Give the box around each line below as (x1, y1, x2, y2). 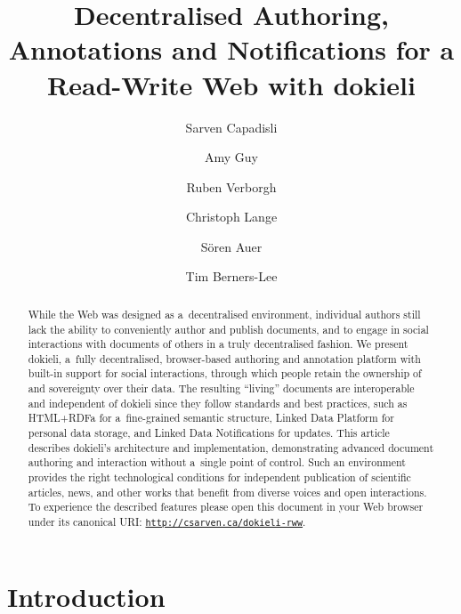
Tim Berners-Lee (185, 267, 278, 286)
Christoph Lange (185, 207, 278, 226)
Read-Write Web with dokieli (47, 66, 416, 102)
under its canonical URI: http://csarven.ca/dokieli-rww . (28, 514, 306, 529)
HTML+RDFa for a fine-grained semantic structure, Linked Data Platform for (28, 410, 394, 425)
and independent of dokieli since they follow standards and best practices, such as (28, 395, 408, 410)
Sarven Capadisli (185, 117, 278, 136)
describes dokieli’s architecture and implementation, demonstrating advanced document (28, 440, 434, 455)
